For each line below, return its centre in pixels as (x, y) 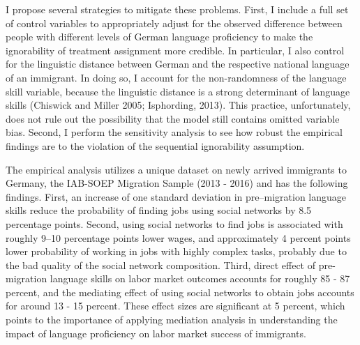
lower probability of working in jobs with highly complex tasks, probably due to (176, 251)
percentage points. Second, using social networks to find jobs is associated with (174, 223)
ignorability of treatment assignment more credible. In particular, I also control (175, 50)
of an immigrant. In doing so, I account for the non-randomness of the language (176, 77)
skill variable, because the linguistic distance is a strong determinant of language (178, 91)
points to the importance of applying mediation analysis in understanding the (172, 320)
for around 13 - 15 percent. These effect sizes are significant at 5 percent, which (175, 306)
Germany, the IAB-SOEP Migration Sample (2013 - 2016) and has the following (177, 183)
